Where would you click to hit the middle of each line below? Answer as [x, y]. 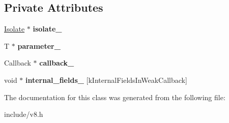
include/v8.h [24, 114]
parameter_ [39, 45]
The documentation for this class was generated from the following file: [115, 97]
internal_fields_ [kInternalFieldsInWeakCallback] [106, 80]
